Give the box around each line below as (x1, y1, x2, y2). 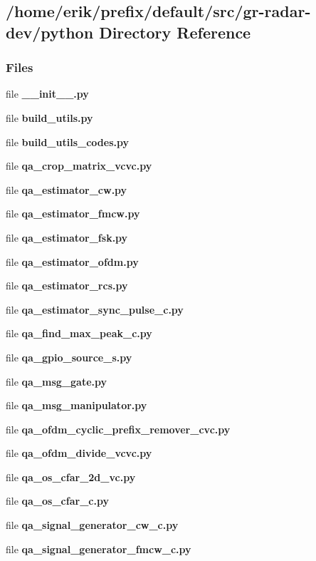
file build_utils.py (6, 110, 93, 125)
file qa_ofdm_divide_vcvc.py (6, 446, 152, 460)
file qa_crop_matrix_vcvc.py (6, 158, 152, 173)
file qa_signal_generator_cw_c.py (6, 518, 179, 532)
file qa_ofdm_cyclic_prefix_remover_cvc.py (6, 421, 231, 436)
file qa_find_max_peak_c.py (6, 326, 152, 341)
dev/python (6, 21, 94, 43)
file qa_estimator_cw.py (6, 182, 127, 197)
